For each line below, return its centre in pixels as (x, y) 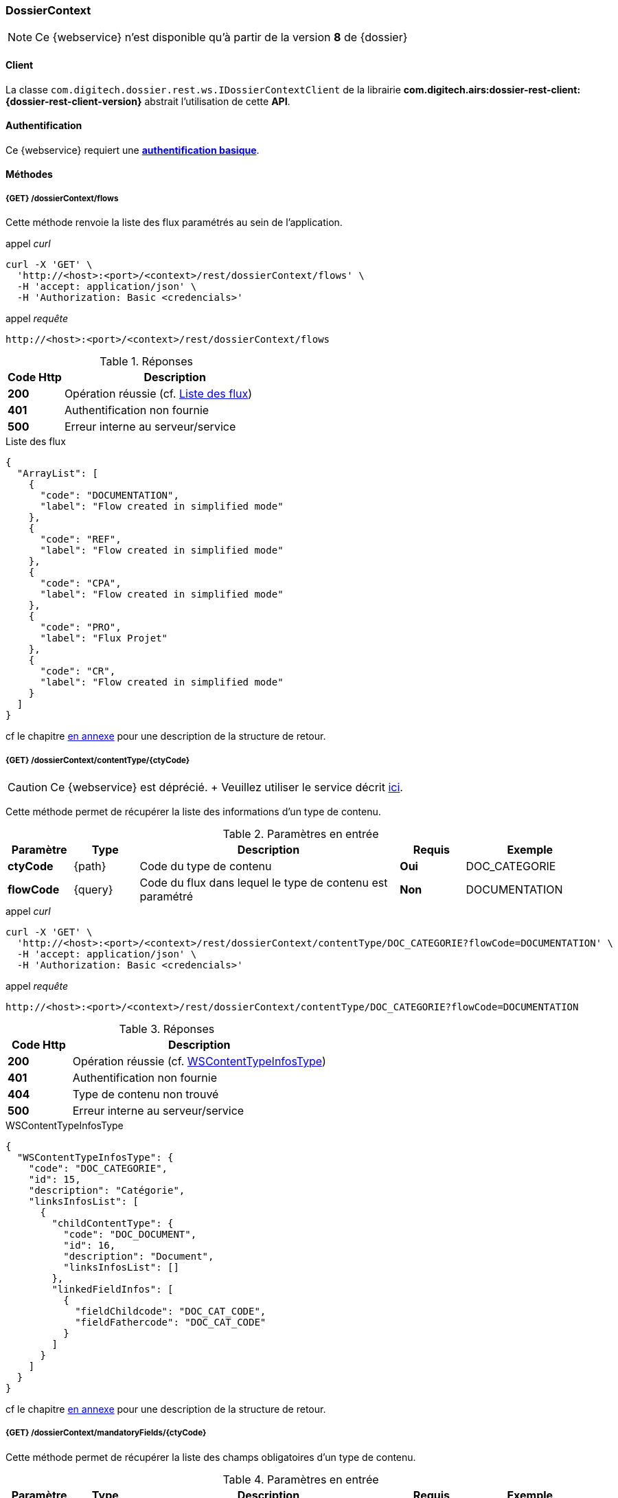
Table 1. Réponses (147, 362)
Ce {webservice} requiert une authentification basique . (133, 150)
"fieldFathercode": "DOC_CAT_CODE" (171, 1322)
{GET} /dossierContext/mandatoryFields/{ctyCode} (106, 1433)
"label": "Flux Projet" (104, 638)
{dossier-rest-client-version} (74, 101)
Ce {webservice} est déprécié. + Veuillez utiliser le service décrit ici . (227, 787)
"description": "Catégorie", (107, 1190)
